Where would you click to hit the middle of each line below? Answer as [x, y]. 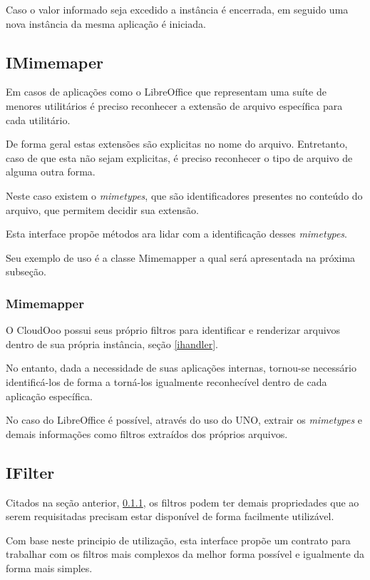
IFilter [30, 472]
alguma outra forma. [51, 172]
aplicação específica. [49, 396]
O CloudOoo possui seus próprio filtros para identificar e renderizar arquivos [173, 330]
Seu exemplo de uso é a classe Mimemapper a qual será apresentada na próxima [181, 257]
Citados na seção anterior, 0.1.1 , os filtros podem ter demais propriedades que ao [183, 502]
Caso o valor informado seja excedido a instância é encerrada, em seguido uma [177, 9]
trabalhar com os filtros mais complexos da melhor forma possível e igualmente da [185, 554]
